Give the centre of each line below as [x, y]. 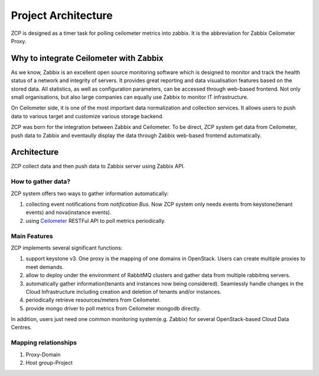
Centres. [21, 328]
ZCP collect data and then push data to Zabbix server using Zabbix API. [98, 166]
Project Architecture [62, 15]
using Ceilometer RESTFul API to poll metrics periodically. [96, 221]
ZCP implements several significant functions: [67, 248]
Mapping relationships [44, 343]
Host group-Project [49, 362]
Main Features [32, 236]
